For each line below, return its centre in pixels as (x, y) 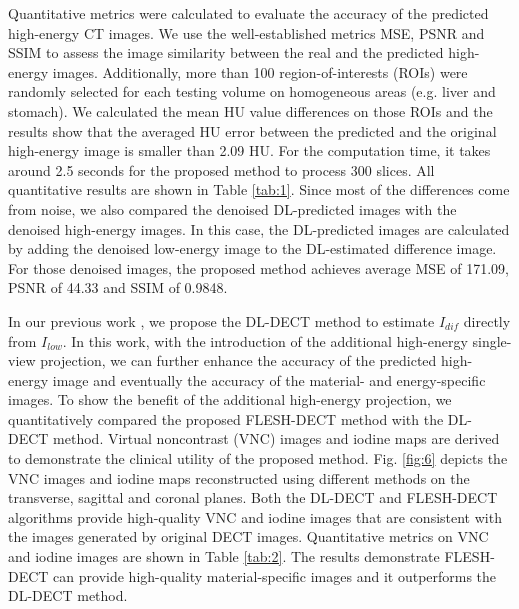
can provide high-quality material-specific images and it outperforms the (275, 575)
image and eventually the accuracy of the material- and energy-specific (269, 379)
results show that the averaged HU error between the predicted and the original (252, 130)
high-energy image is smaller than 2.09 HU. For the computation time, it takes (249, 150)
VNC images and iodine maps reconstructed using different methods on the (239, 477)
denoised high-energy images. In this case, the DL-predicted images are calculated (259, 228)
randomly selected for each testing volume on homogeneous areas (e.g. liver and (252, 91)
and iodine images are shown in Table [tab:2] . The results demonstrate (224, 556)
